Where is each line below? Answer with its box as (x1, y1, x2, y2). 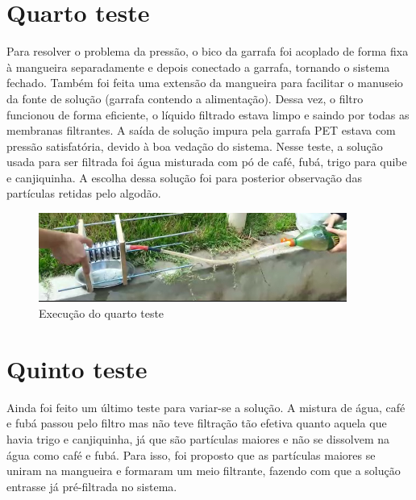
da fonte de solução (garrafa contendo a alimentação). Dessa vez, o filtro (6, 90, 364, 106)
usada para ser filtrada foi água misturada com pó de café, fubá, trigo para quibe (6, 153, 407, 170)
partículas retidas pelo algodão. (6, 185, 161, 202)
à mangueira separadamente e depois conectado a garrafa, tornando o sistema (6, 58, 390, 75)
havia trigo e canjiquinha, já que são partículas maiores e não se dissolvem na (6, 430, 390, 447)
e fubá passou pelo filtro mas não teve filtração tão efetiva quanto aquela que (6, 415, 387, 431)
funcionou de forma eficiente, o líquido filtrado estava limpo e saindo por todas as (6, 106, 410, 123)
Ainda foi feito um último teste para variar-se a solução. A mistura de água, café (6, 398, 406, 415)
